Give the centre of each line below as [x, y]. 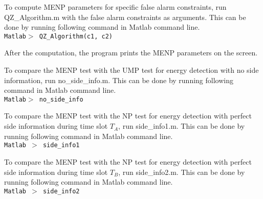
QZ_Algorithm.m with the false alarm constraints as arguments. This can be [125, 17]
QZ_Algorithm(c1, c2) [76, 36]
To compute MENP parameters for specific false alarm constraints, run [115, 7]
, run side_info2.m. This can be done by [182, 172]
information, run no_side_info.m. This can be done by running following [119, 80]
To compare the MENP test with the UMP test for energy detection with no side [131, 70]
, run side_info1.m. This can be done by [182, 126]
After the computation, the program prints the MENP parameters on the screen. [131, 53]
